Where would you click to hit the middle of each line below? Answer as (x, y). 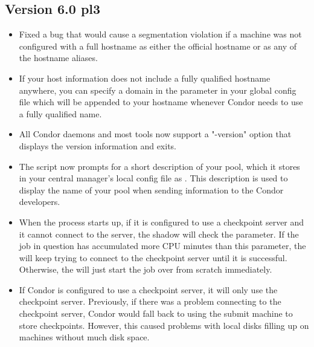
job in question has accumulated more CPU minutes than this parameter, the (162, 246)
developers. (40, 202)
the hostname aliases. (58, 58)
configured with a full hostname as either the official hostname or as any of (158, 46)
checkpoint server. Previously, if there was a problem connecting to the (150, 301)
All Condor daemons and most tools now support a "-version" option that (155, 134)
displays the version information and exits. (98, 145)
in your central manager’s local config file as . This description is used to (153, 178)
